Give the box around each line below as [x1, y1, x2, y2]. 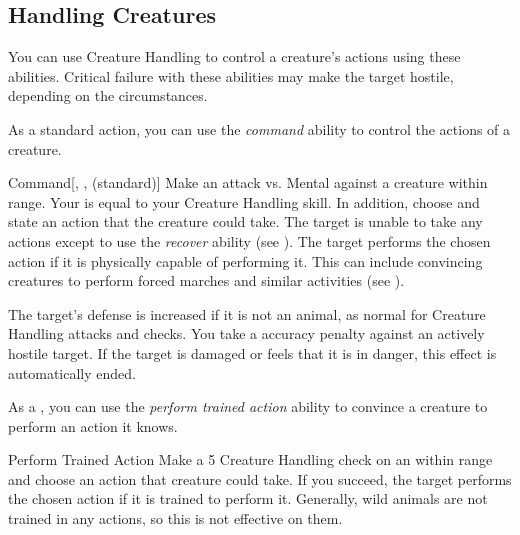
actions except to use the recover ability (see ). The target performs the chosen [8, 230, 491, 251]
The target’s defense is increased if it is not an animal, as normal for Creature [8, 303, 486, 324]
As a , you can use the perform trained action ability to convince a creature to [8, 396, 488, 417]
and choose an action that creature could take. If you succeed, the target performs [8, 468, 512, 489]
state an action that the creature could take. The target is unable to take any [8, 211, 483, 232]
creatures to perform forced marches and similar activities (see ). [8, 270, 405, 291]
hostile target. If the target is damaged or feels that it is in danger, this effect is [8, 342, 497, 363]
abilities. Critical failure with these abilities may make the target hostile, [8, 65, 454, 86]
